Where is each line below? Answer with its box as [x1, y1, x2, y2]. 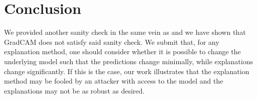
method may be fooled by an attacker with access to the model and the [4, 76, 223, 86]
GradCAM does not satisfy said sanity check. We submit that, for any [4, 36, 219, 47]
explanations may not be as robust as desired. [4, 85, 145, 96]
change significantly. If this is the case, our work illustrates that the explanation [4, 66, 249, 76]
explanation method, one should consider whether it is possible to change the [4, 46, 241, 57]
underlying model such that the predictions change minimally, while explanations [4, 56, 253, 66]
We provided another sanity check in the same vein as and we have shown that [4, 27, 246, 37]
